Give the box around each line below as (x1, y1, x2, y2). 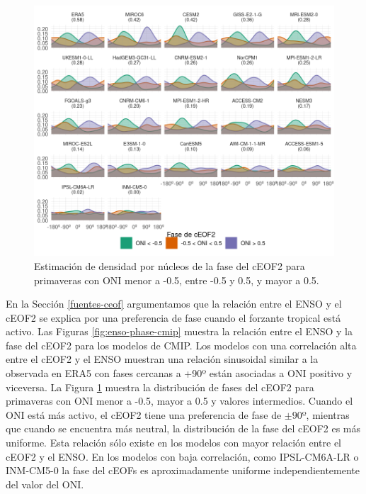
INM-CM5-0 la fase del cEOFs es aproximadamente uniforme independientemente (6, 463, 360, 478)
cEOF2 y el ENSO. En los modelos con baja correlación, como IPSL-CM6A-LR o (6, 449, 359, 464)
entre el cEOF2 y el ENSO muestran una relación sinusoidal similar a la (6, 352, 319, 366)
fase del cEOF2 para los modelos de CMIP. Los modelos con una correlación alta (6, 337, 357, 352)
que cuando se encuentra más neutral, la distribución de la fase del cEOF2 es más (6, 421, 361, 436)
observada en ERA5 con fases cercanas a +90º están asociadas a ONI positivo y (6, 366, 353, 381)
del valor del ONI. (6, 476, 84, 491)
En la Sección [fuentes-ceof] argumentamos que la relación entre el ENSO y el (6, 296, 342, 311)
